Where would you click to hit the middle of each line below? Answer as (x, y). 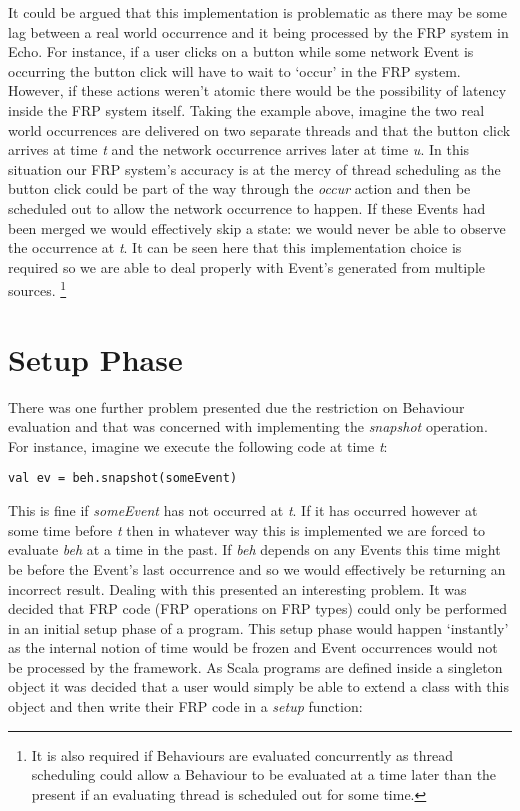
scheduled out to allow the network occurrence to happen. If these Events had (247, 207)
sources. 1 (37, 288)
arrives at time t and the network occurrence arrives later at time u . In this (239, 149)
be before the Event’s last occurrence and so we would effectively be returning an (257, 568)
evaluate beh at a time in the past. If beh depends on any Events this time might (254, 549)
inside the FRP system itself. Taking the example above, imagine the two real (246, 109)
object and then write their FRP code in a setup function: (185, 706)
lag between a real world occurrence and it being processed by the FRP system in (258, 31)
